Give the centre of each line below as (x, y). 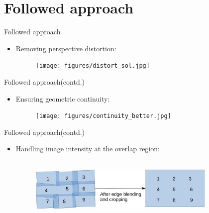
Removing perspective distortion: (66, 48)
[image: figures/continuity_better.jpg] (103, 116)
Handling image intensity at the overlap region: (88, 149)
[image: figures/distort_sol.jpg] (93, 66)
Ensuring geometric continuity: (63, 98)
